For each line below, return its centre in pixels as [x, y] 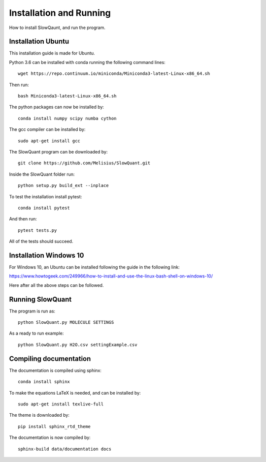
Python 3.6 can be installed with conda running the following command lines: [87, 62]
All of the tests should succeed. [41, 242]
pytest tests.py [37, 230]
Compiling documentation [50, 358]
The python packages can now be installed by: [57, 107]
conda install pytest [44, 208]
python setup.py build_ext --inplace [64, 185]
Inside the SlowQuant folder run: [42, 174]
